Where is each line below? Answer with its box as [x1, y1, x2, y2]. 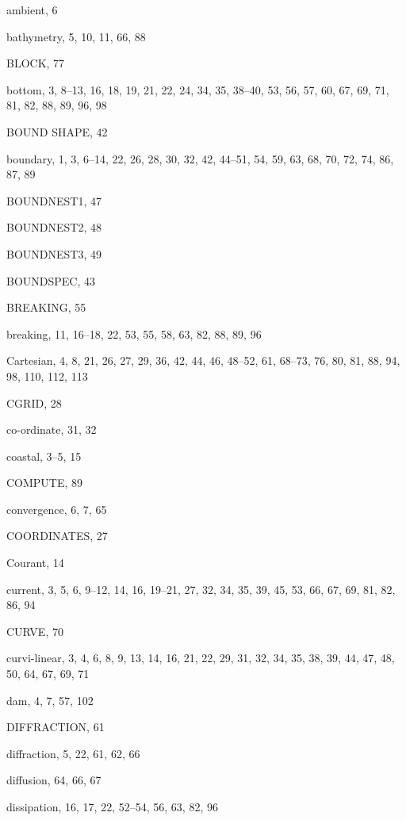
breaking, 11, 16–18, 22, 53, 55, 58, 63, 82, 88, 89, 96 [6, 325, 262, 342]
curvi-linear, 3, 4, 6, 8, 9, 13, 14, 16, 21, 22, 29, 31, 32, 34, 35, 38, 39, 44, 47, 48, [6, 649, 395, 666]
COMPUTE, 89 [6, 474, 83, 491]
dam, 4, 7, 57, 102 [6, 692, 94, 708]
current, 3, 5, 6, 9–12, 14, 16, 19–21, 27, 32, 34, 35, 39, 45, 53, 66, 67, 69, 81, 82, [6, 581, 396, 597]
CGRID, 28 [6, 394, 62, 411]
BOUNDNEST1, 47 [6, 192, 101, 209]
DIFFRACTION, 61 [6, 718, 105, 735]
